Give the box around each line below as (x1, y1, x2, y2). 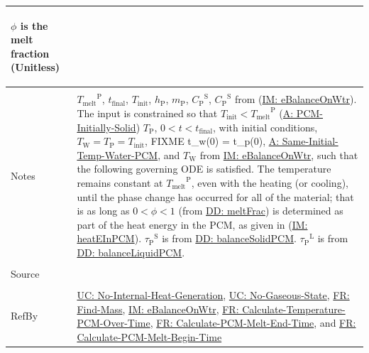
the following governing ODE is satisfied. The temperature (77, 161, 331, 176)
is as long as (77, 203, 130, 218)
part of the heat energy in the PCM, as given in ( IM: (77, 217, 308, 232)
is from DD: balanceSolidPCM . (162, 231, 297, 246)
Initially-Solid (77, 119, 136, 134)
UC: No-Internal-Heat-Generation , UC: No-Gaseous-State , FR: (77, 288, 350, 303)
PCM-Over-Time (77, 315, 150, 330)
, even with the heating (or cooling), (191, 175, 348, 190)
